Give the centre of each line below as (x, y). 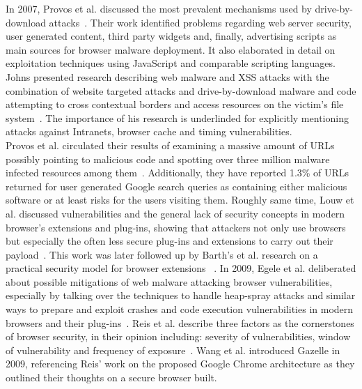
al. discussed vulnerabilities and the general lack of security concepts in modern (175, 213)
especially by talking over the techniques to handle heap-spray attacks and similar (181, 295)
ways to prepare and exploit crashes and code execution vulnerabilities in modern (180, 309)
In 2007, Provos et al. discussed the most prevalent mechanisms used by (159, 8)
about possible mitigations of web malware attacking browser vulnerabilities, (169, 281)
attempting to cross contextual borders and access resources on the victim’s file (175, 104)
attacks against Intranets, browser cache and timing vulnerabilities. (149, 131)
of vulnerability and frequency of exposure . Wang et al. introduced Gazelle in (173, 350)
